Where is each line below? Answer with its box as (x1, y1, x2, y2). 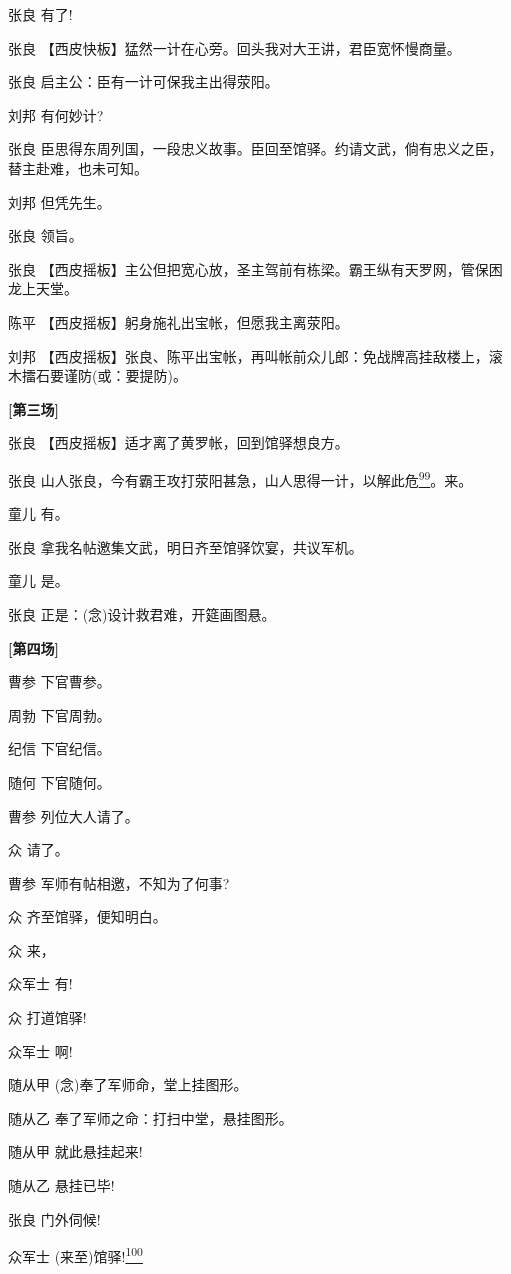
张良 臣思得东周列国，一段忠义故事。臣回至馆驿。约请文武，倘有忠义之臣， (8, 138, 503, 159)
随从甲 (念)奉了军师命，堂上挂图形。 (8, 1074, 248, 1095)
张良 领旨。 (8, 225, 83, 246)
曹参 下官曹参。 (8, 671, 111, 692)
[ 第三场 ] (8, 398, 59, 419)
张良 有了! (8, 4, 73, 24)
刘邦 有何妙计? (8, 104, 104, 125)
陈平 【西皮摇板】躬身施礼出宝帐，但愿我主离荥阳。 (8, 311, 349, 332)
